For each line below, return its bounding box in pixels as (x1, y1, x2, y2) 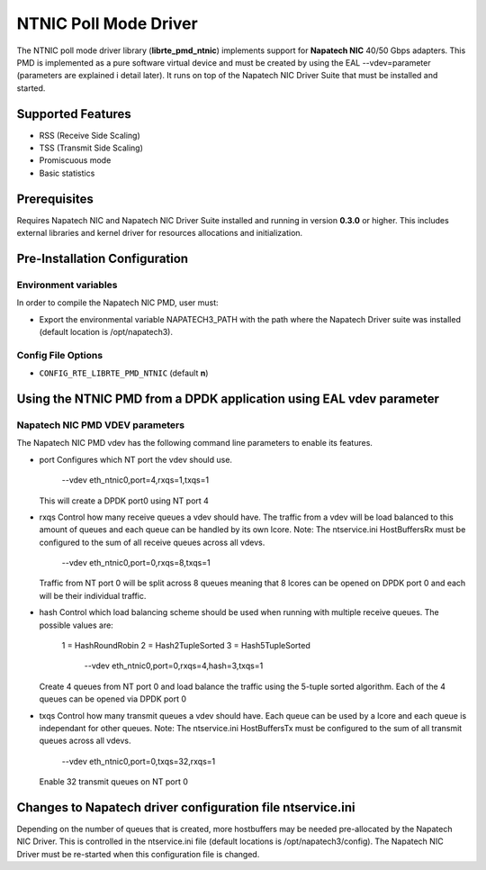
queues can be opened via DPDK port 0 (39, 693, 187, 704)
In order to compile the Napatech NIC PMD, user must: (16, 297, 220, 308)
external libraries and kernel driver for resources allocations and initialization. (16, 228, 303, 239)
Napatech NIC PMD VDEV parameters (16, 419, 184, 431)
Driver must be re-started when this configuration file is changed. (16, 848, 260, 859)
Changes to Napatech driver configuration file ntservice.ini (16, 800, 355, 815)
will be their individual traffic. (39, 590, 147, 601)
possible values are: (39, 620, 114, 630)
